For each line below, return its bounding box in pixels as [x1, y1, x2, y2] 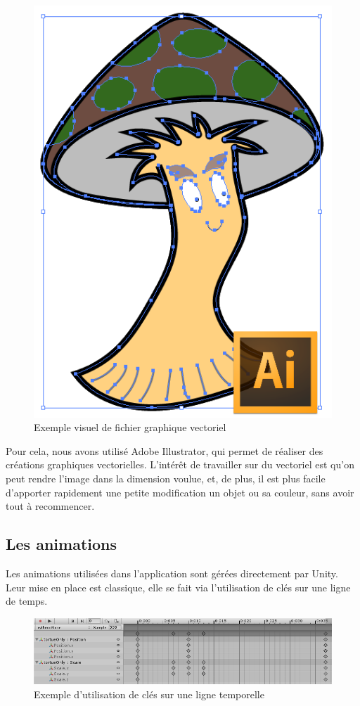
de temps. [6, 593, 48, 608]
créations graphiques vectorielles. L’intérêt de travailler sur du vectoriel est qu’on [6, 457, 354, 472]
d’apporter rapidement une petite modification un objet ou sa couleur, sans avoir [6, 484, 354, 499]
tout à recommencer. [6, 499, 95, 513]
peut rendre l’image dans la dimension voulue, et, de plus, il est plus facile [6, 470, 326, 485]
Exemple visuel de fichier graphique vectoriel [34, 420, 226, 435]
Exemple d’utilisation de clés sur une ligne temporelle [34, 686, 264, 701]
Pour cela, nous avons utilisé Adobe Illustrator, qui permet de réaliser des [6, 443, 323, 458]
